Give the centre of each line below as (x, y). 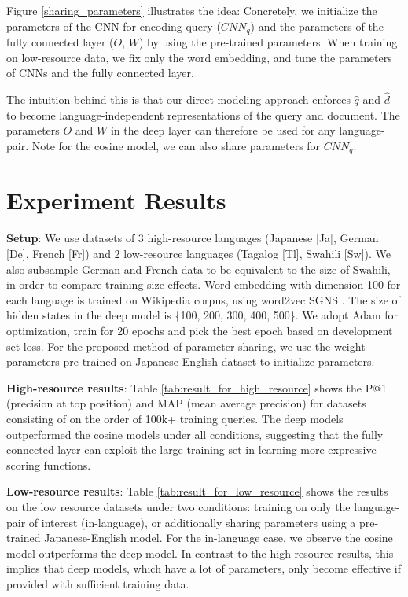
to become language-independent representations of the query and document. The (203, 114)
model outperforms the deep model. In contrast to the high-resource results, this (200, 553)
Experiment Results (116, 200)
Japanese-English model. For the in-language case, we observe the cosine (219, 538)
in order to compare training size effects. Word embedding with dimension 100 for (204, 284)
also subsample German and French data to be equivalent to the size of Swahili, (198, 269)
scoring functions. (49, 464)
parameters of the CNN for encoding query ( (114, 26)
